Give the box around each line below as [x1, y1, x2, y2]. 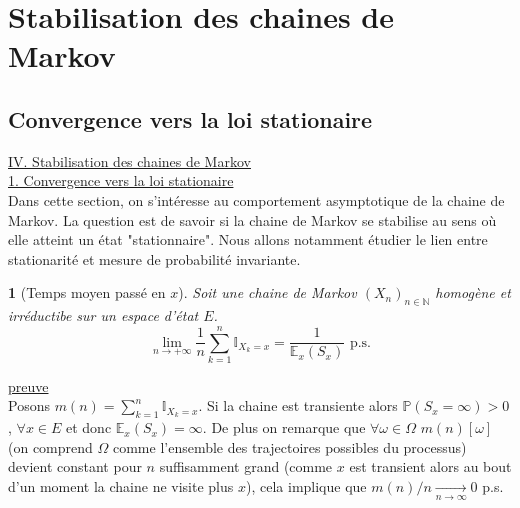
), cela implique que [246, 476, 367, 497]
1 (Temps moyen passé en [8, 282, 166, 303]
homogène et [435, 282, 511, 303]
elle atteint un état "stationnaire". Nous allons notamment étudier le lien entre [8, 229, 488, 250]
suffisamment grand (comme [159, 456, 333, 477]
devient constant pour [8, 456, 142, 477]
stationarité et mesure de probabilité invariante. [8, 248, 301, 269]
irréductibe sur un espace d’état [8, 305, 199, 326]
